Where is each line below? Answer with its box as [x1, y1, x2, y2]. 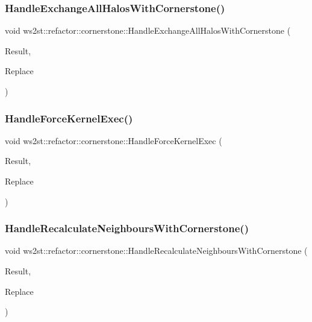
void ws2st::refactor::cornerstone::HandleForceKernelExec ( [5, 134, 222, 147]
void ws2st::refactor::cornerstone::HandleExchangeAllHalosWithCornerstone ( [5, 24, 291, 37]
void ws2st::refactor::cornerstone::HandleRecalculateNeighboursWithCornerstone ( [5, 244, 308, 257]
